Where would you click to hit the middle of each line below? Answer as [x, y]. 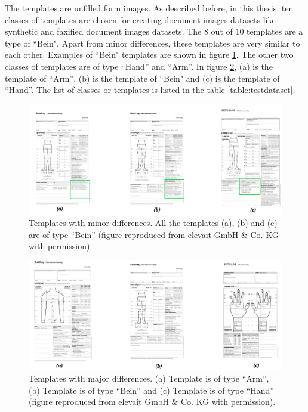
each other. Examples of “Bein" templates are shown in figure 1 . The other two [149, 55]
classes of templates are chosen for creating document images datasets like [140, 19]
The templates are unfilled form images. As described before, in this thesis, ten [149, 8]
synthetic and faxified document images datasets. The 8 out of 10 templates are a [154, 31]
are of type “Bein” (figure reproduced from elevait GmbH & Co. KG [154, 234]
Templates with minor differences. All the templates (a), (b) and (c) [153, 223]
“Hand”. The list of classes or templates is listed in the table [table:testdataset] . [150, 90]
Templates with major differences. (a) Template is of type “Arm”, [149, 378]
